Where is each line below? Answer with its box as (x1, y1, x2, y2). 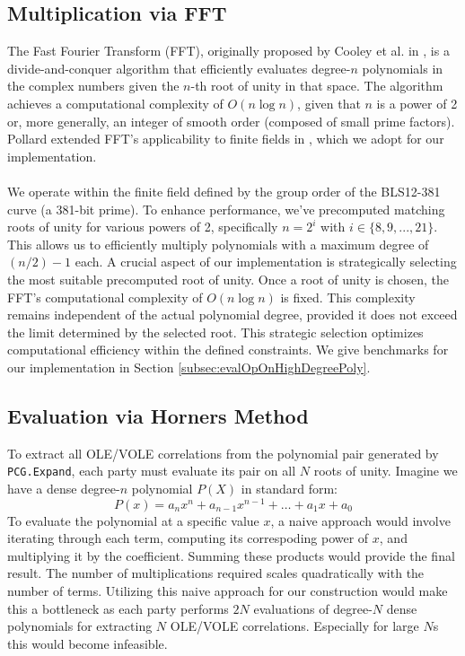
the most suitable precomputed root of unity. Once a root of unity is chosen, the (7, 269, 449, 288)
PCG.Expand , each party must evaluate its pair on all (7, 461, 296, 480)
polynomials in (362, 58, 443, 77)
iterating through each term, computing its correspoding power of (7, 529, 369, 547)
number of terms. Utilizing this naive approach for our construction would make (7, 581, 448, 599)
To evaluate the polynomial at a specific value (7, 511, 259, 529)
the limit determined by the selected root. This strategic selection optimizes (7, 322, 424, 341)
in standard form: (241, 478, 338, 497)
